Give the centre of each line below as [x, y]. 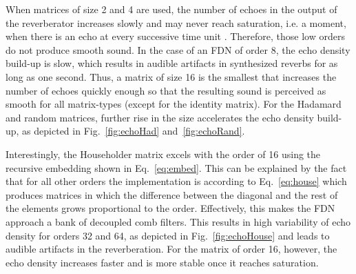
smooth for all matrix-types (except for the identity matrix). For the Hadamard [174, 104]
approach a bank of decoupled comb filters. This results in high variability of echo [178, 221]
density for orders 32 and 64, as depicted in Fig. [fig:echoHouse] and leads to [168, 235]
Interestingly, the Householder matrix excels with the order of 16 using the [163, 154]
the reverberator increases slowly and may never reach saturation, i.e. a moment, [176, 22]
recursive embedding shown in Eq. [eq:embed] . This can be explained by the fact [176, 167]
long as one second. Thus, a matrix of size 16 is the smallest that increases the [171, 76]
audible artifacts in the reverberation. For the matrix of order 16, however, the [171, 249]
